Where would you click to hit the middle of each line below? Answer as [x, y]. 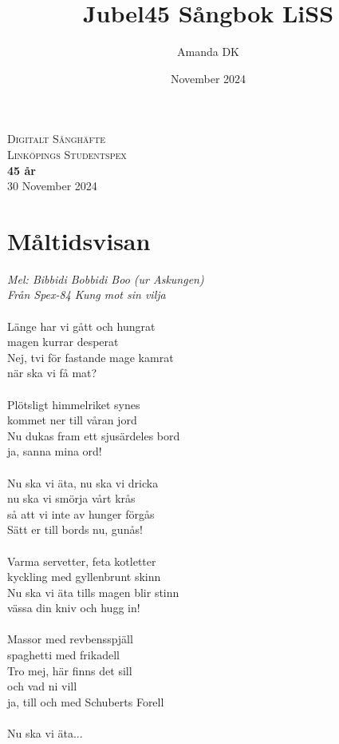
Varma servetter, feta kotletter [82, 561]
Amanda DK [208, 52]
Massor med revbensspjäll [70, 639]
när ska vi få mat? [52, 373]
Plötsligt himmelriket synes [74, 404]
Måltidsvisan [79, 240]
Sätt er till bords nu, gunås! [75, 529]
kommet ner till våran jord [72, 420]
